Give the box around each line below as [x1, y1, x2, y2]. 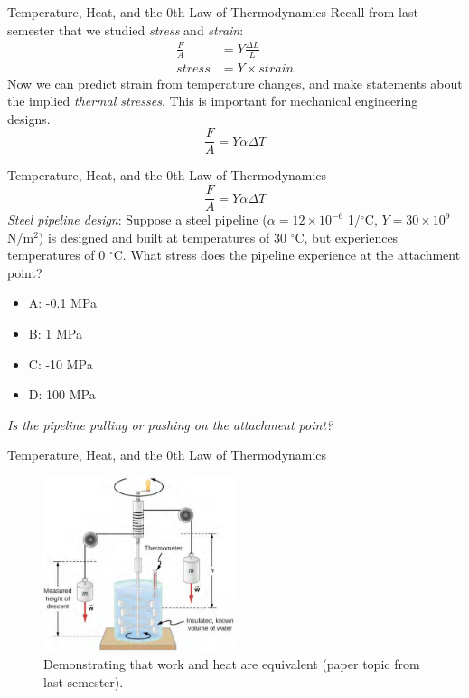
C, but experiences [295, 227, 399, 246]
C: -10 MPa [28, 354, 93, 373]
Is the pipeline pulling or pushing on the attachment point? [7, 415, 333, 434]
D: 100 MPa [28, 385, 96, 404]
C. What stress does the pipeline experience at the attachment [113, 245, 461, 264]
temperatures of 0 [7, 245, 106, 264]
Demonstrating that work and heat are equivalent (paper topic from [43, 654, 420, 673]
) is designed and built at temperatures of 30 [38, 227, 286, 246]
